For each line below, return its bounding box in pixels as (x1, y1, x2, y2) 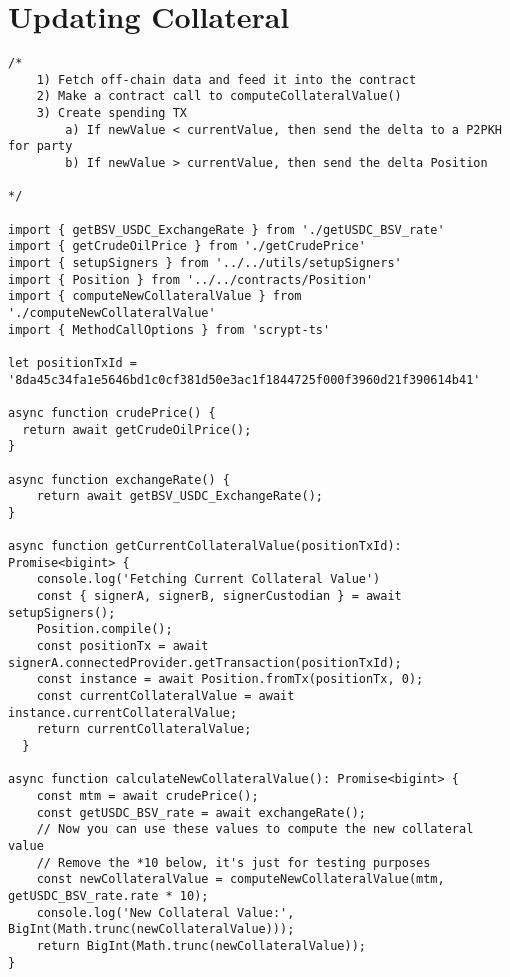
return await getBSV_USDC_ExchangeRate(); (36, 489, 323, 504)
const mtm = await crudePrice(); (36, 789, 259, 803)
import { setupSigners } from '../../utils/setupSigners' (8, 256, 402, 270)
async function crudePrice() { (8, 405, 216, 420)
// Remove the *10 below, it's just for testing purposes (36, 855, 431, 870)
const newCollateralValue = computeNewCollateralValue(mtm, (36, 872, 445, 887)
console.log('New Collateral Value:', (36, 905, 295, 920)
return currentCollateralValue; (36, 722, 252, 737)
